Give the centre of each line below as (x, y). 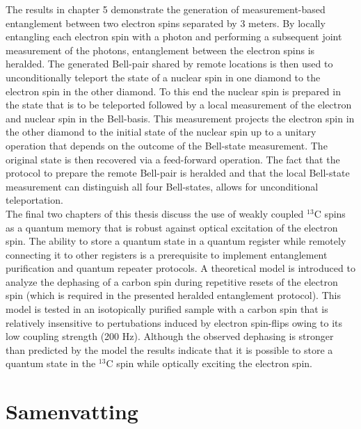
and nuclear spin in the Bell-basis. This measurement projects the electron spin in (180, 118)
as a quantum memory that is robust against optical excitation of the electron (172, 227)
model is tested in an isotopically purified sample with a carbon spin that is (167, 309)
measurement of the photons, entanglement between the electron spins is (160, 50)
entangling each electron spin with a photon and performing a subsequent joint (174, 37)
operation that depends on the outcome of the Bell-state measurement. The (167, 145)
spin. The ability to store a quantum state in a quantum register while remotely (176, 241)
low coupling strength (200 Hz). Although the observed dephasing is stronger (170, 336)
